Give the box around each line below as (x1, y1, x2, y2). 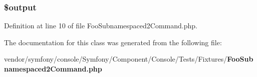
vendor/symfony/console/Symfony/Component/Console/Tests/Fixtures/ (4, 54, 227, 64)
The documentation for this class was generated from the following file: (4, 37, 222, 47)
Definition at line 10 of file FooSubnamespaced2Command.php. (4, 20, 197, 31)
